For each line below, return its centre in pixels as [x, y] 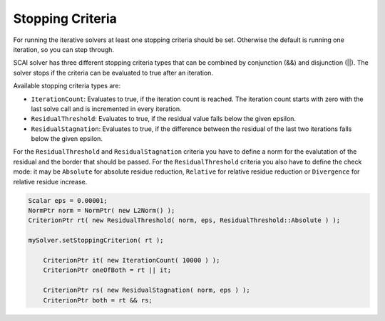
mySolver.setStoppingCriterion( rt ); [96, 241]
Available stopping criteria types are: [67, 86]
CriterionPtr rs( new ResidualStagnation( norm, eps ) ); [147, 290]
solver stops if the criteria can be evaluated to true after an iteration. [113, 73]
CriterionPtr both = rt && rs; [98, 300]
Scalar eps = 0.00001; [68, 200]
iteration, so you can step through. [63, 49]
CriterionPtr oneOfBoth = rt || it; [107, 270]
